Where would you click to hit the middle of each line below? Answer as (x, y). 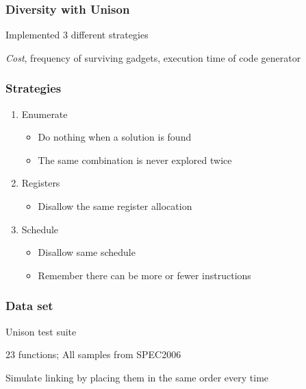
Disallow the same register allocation (115, 206)
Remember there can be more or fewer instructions (144, 275)
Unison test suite (41, 331)
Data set (29, 306)
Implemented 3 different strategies (77, 35)
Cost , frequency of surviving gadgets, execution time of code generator (153, 57)
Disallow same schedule (87, 252)
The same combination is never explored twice (135, 160)
